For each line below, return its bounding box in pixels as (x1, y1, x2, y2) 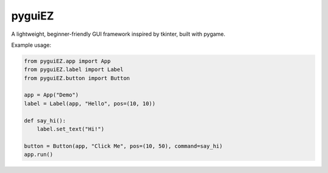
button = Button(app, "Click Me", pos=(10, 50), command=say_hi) (24, 143, 223, 149)
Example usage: (11, 41, 52, 49)
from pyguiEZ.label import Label (24, 66, 124, 73)
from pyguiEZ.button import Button (24, 75, 130, 81)
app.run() (24, 151, 53, 158)
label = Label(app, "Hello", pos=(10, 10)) (24, 100, 156, 107)
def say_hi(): (24, 117, 66, 124)
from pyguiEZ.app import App (24, 58, 111, 64)
